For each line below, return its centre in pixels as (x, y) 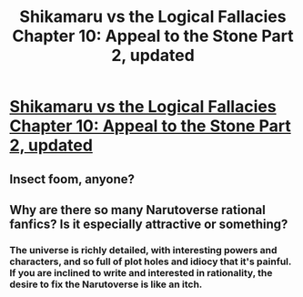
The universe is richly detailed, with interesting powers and (143, 250)
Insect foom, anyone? (72, 179)
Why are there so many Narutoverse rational (137, 210)
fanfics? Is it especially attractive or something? (149, 224)
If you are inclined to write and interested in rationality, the (141, 272)
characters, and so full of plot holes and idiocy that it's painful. (151, 261)
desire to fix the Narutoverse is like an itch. (106, 284)
